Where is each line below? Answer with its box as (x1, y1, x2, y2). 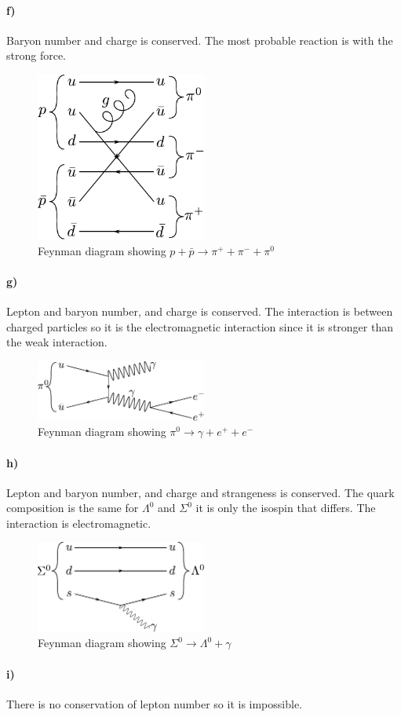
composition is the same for (6, 499, 139, 516)
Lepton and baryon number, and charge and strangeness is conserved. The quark (6, 484, 395, 500)
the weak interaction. (6, 334, 108, 350)
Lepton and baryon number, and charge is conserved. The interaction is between (6, 303, 393, 320)
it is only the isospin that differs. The (195, 499, 376, 516)
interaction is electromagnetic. (6, 514, 151, 531)
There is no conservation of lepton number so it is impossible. (6, 695, 303, 712)
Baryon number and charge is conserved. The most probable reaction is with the (6, 31, 393, 48)
